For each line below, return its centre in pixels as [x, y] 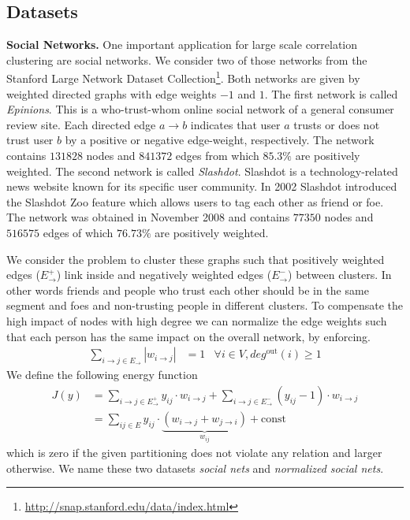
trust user [30, 140]
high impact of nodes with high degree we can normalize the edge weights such [197, 320]
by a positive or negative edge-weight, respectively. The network [220, 140]
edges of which [78, 232]
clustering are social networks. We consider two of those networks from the [187, 59]
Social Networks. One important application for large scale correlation [182, 45]
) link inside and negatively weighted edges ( [164, 275]
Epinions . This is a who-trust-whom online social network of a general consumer [200, 109]
